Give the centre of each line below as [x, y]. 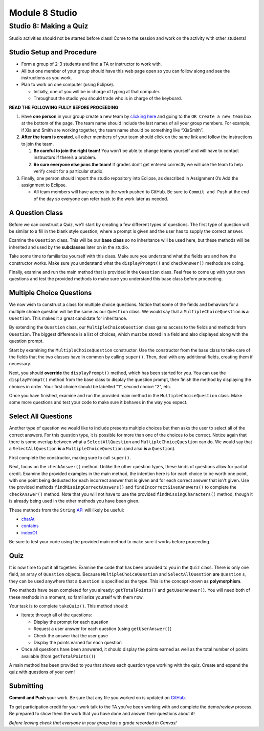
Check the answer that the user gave [71, 635]
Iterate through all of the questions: [57, 615]
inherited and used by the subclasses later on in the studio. [69, 247]
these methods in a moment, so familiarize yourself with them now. [76, 597]
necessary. [20, 364]
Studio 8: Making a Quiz [49, 26]
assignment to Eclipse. [44, 185]
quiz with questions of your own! [42, 672]
